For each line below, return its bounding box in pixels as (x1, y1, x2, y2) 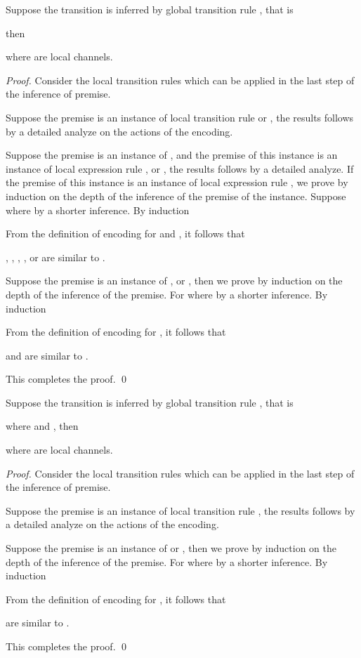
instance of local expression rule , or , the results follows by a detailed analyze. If (6, 161, 354, 176)
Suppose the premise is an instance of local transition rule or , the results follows (6, 110, 354, 124)
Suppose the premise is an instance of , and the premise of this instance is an (6, 147, 338, 162)
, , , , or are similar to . (6, 249, 105, 264)
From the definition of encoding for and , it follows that (6, 226, 245, 241)
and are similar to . (6, 348, 88, 362)
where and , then (6, 419, 79, 433)
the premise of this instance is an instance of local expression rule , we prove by (6, 175, 348, 190)
